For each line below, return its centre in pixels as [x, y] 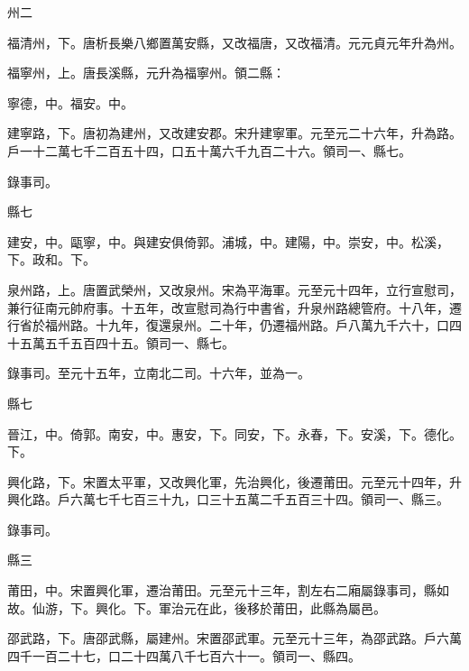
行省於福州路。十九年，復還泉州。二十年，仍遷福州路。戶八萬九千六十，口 [228, 325]
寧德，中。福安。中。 [70, 102]
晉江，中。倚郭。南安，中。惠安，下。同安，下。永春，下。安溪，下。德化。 [234, 433]
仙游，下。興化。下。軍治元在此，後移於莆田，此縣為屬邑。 [209, 607]
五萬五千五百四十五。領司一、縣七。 [127, 342]
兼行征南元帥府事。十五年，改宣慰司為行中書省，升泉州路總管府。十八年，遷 [234, 307]
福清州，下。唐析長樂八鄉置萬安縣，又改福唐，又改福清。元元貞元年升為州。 [234, 42]
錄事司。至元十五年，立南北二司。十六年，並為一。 [159, 373]
